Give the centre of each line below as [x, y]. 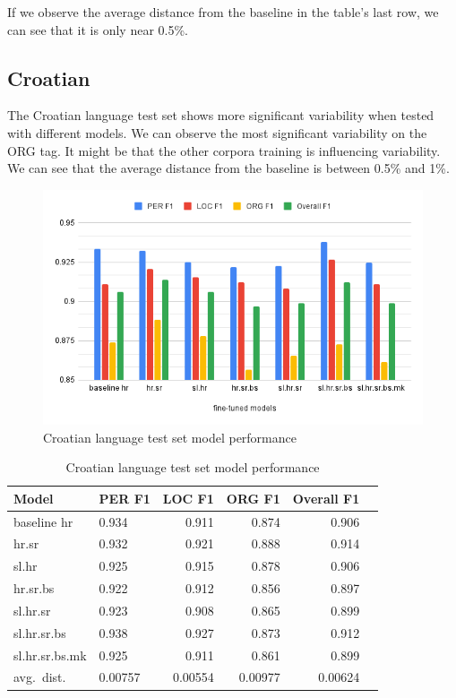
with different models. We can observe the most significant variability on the [217, 132]
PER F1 [125, 498]
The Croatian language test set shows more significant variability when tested [221, 115]
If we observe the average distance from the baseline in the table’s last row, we [223, 12]
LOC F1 [188, 498]
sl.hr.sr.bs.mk [50, 655]
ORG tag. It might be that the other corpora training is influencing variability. [224, 150]
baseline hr [43, 521]
